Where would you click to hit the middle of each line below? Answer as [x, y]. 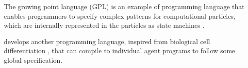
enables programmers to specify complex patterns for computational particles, [120, 16]
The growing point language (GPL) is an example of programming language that [124, 6]
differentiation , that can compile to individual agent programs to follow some [120, 51]
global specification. [33, 60]
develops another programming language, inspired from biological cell [107, 41]
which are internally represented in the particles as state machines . [104, 25]
